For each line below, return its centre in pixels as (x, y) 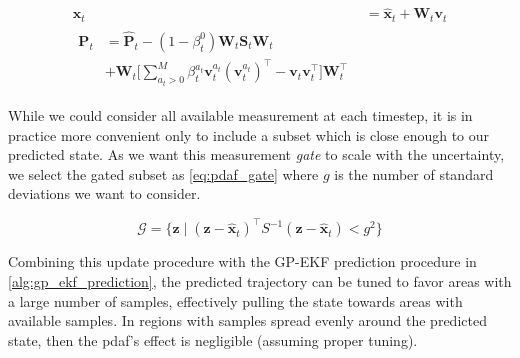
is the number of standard (414, 173)
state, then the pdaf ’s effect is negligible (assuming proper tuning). (213, 339)
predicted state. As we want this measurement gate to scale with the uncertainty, (256, 154)
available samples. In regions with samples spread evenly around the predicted (247, 320)
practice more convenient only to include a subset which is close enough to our (249, 134)
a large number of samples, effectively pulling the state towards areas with (235, 300)
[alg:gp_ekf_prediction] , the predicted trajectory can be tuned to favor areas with (260, 281)
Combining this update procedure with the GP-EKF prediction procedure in (242, 261)
